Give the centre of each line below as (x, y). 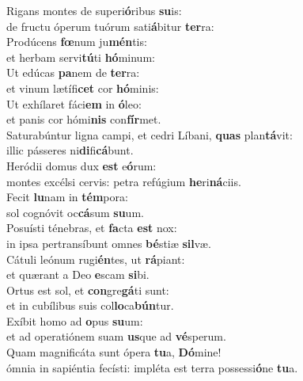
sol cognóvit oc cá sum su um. (75, 212)
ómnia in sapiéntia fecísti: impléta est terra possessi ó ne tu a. (152, 367)
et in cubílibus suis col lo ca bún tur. (90, 305)
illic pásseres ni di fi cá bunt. (70, 150)
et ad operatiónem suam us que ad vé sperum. (116, 336)
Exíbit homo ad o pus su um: (75, 320)
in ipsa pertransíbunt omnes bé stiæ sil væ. (109, 243)
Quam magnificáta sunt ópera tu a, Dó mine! (114, 352)
